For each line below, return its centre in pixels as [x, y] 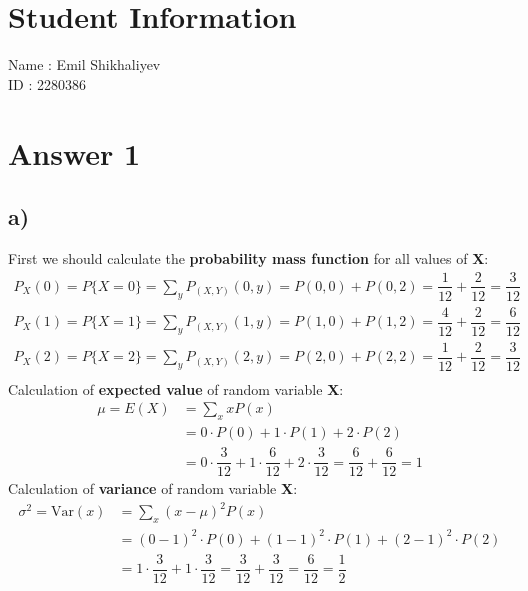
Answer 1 [74, 152]
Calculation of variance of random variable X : [153, 488]
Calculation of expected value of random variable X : [176, 388]
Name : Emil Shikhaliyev [84, 64]
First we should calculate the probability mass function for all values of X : [248, 257]
